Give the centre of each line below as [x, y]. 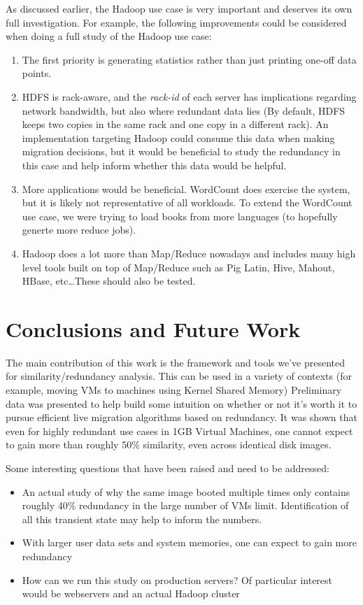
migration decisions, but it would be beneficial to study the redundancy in [181, 151]
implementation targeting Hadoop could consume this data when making [178, 137]
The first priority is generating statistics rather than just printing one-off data [189, 59]
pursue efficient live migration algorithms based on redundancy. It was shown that [181, 417]
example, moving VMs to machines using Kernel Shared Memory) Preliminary [174, 390]
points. [37, 73]
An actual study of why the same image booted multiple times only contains [186, 491]
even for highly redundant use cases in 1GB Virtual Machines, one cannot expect [179, 430]
